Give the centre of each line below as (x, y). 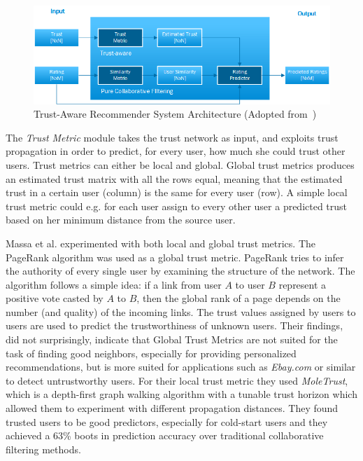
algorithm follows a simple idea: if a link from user (114, 284)
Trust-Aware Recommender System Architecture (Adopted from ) (175, 114)
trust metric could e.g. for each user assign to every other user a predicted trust (177, 206)
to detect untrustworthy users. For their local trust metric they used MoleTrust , (177, 380)
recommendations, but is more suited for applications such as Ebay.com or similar (181, 367)
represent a (302, 284)
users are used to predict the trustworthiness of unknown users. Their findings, (175, 325)
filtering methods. (43, 449)
